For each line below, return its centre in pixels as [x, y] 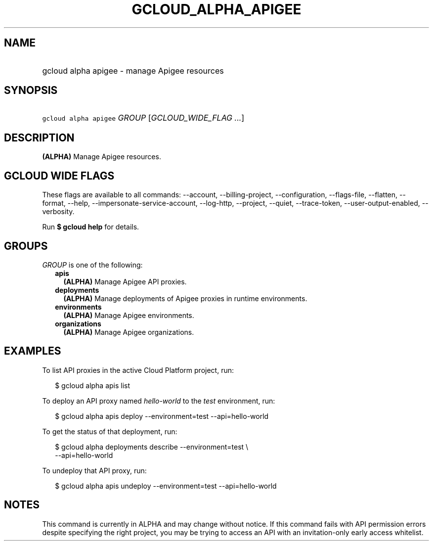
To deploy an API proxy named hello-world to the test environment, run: [159, 401]
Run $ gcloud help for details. [91, 227]
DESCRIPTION [39, 137]
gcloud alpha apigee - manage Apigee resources [133, 70]
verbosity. [58, 212]
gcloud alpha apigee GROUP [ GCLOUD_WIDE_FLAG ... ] [143, 118]
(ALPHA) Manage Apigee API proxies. [125, 281]
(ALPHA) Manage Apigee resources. [102, 157]
